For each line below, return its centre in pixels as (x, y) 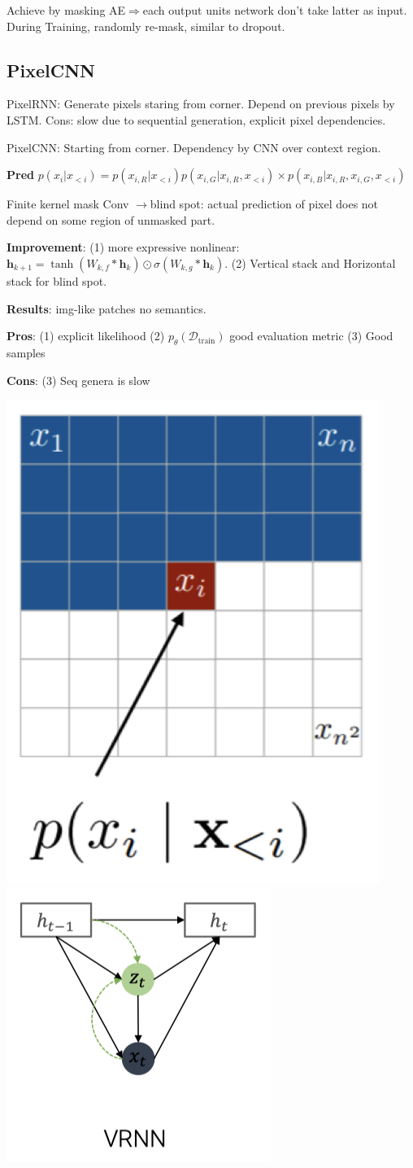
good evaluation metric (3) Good (311, 336)
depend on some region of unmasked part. (111, 219)
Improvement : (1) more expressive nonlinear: (123, 247)
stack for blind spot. (57, 280)
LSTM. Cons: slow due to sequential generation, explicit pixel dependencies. (196, 119)
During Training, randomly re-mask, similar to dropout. (146, 26)
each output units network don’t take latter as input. (275, 10)
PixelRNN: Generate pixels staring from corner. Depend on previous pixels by (201, 104)
